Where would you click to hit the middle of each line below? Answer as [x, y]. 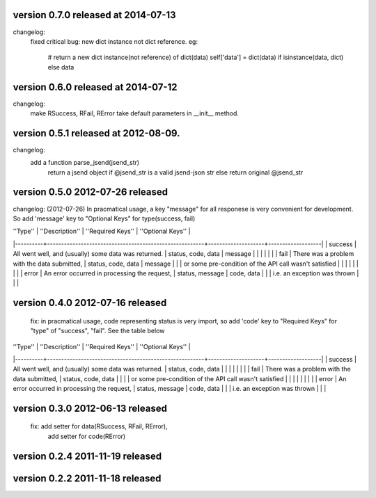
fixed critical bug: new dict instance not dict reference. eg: [114, 41]
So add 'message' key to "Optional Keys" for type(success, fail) [104, 218]
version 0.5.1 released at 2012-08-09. [96, 133]
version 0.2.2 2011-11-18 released [87, 478]
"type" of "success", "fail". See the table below [97, 331]
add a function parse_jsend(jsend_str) [85, 163]
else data [61, 67]
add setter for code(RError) [87, 436]
